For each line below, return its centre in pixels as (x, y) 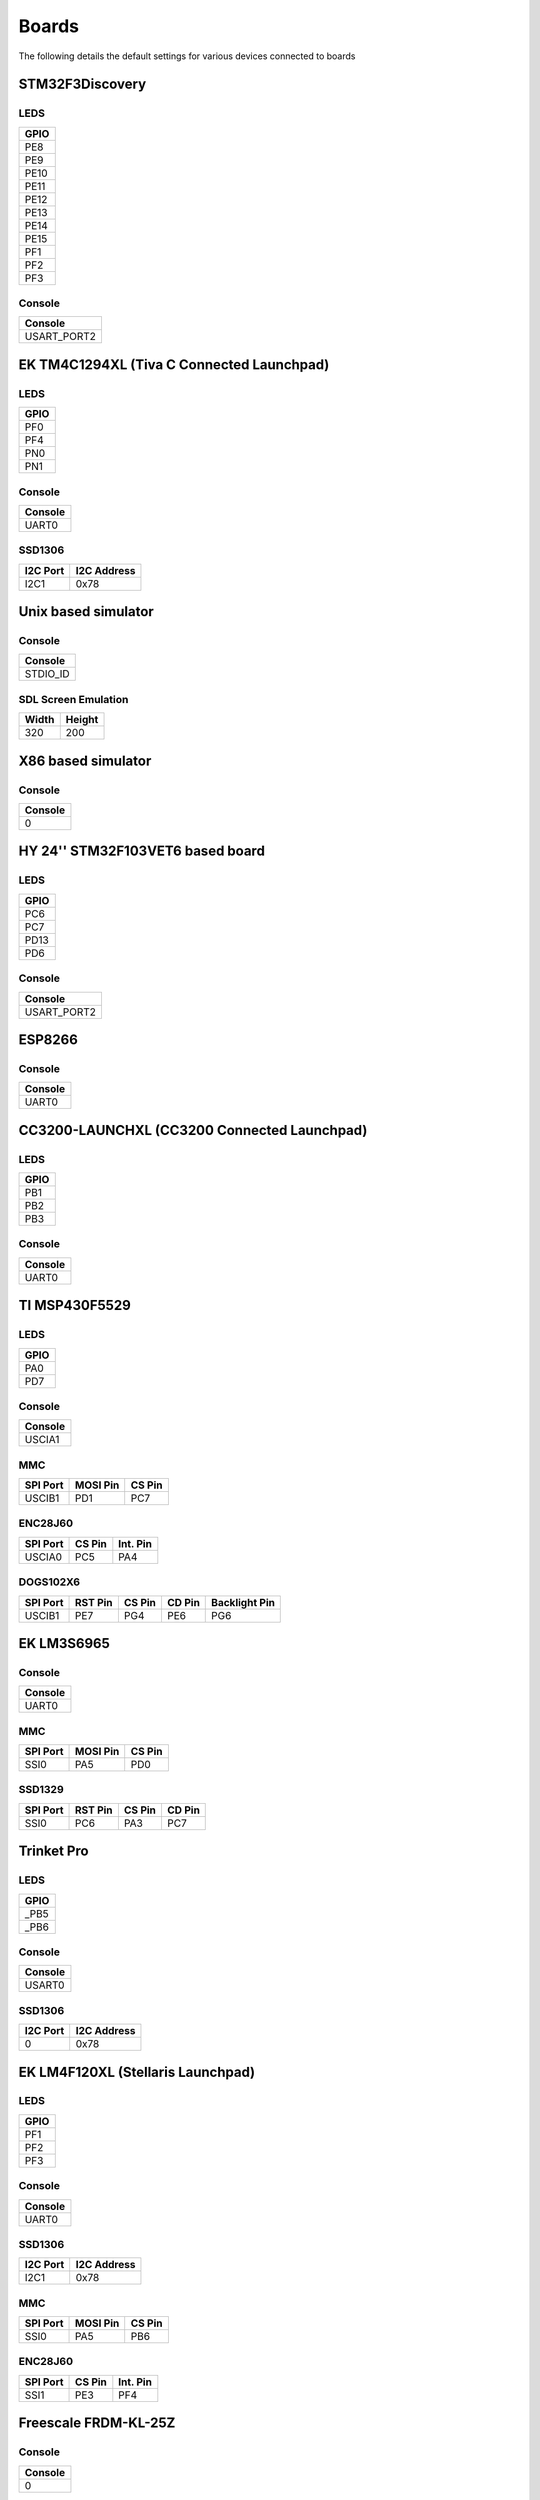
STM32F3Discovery (82, 84)
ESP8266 (48, 1039)
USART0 (44, 1985)
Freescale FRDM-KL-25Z (97, 2423)
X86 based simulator (85, 760)
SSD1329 (41, 1790)
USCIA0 (43, 1557)
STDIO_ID (47, 674)
